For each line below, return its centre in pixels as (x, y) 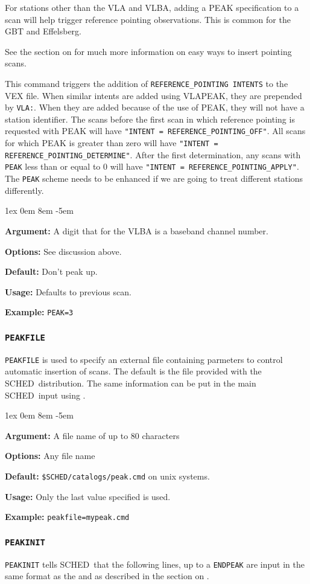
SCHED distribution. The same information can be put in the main (131, 383)
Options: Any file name (50, 456)
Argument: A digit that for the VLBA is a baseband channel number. (137, 230)
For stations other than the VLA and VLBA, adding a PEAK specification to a (152, 7)
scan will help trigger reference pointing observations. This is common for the (148, 19)
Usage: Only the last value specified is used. (88, 496)
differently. (24, 190)
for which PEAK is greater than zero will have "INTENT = (112, 143)
